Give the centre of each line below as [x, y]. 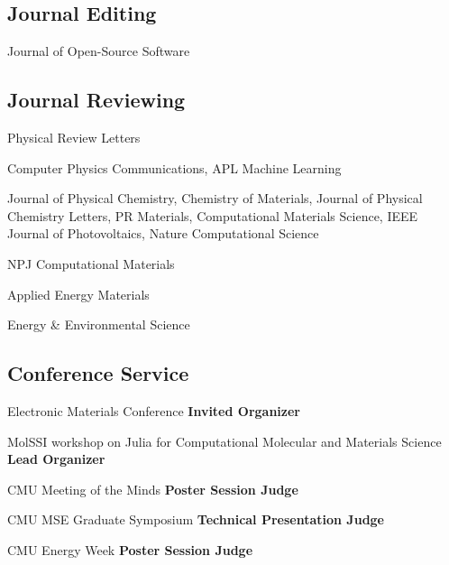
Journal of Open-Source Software [99, 51]
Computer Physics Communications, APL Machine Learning [174, 167]
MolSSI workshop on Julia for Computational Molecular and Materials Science [224, 441]
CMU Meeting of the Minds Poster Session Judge [153, 489]
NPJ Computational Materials [91, 263]
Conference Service [98, 373]
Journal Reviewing [96, 100]
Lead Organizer [56, 459]
